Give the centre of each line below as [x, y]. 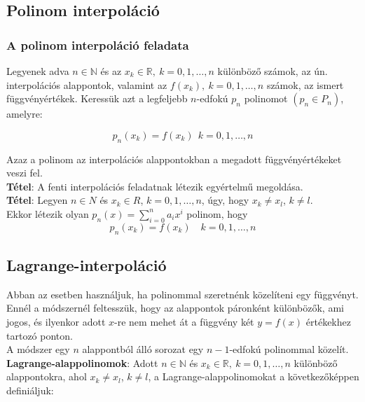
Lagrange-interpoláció [87, 264]
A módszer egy [38, 349]
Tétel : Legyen [37, 200]
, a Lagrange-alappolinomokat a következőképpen [254, 376]
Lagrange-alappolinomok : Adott [82, 362]
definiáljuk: [30, 390]
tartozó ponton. [40, 335]
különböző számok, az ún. [273, 71]
